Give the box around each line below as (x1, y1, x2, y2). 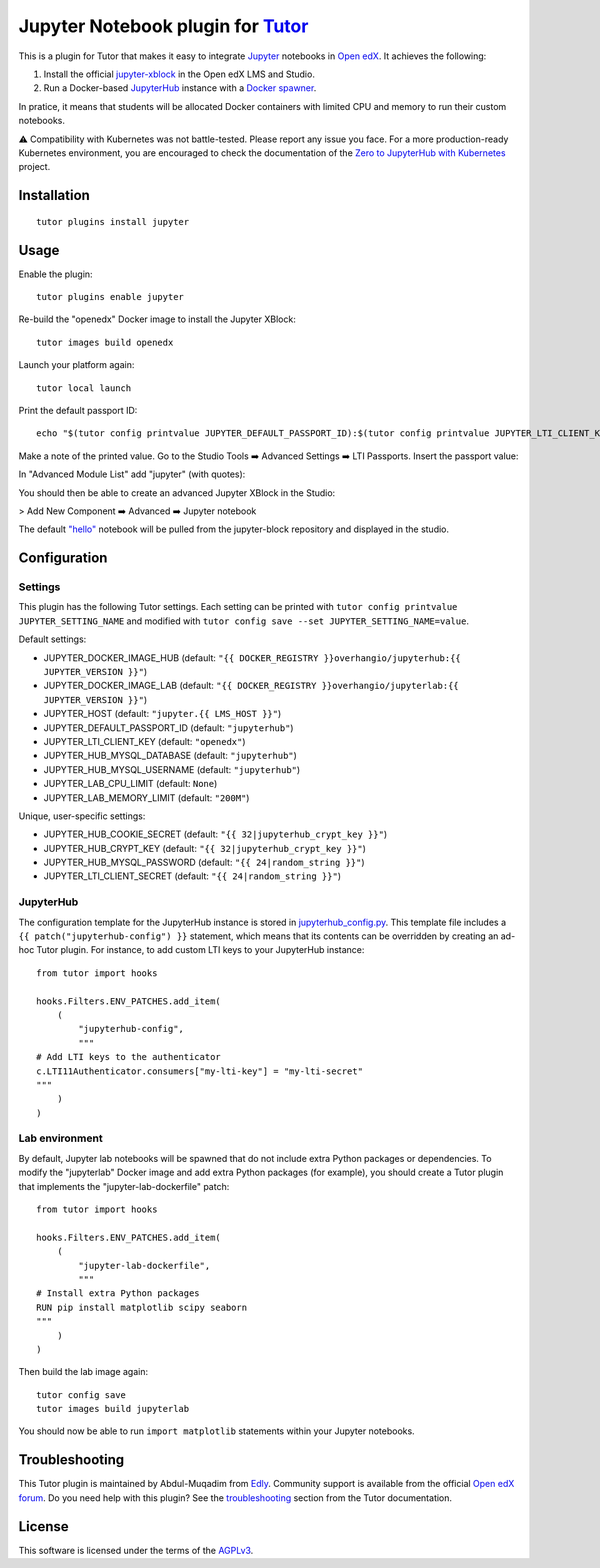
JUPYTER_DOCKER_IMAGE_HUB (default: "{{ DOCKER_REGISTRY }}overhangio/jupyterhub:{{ (43, 651, 462, 664)
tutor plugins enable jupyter (36, 291, 185, 302)
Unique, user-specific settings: (18, 810, 146, 822)
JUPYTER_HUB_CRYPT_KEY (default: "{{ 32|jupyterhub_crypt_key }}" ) (43, 842, 367, 854)
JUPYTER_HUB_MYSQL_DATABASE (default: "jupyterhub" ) (43, 750, 297, 762)
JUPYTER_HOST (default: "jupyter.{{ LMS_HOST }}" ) (43, 708, 282, 720)
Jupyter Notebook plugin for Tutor (18, 15, 309, 37)
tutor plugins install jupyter (36, 216, 190, 227)
